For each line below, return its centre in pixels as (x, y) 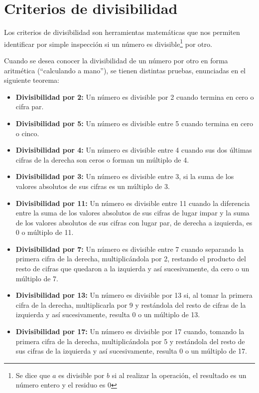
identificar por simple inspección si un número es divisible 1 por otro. (108, 43)
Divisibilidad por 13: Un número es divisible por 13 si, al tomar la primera (134, 295)
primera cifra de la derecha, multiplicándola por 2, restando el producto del (131, 259)
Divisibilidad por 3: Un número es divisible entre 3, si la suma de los (125, 176)
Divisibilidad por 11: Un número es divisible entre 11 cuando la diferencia (133, 203)
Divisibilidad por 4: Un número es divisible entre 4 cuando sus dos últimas (134, 150)
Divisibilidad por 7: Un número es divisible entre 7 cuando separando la (130, 249)
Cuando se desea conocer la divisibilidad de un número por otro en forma (116, 60)
